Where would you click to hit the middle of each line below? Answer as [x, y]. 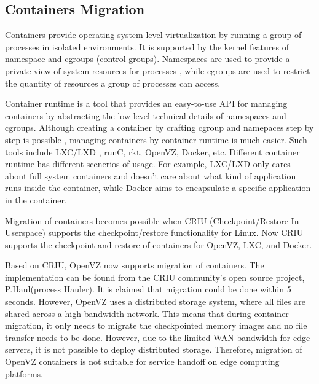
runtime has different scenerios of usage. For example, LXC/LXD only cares [148, 164]
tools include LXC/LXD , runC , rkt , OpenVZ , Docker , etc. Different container [152, 151]
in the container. [36, 199]
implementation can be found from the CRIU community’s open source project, [155, 277]
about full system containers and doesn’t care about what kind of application [151, 175]
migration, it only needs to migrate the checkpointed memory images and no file [156, 325]
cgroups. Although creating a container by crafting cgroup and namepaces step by [159, 127]
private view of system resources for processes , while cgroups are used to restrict [158, 70]
